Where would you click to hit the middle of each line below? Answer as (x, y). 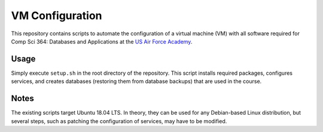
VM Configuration (57, 16)
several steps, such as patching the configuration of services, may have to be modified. (119, 121)
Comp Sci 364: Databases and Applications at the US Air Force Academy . (102, 41)
